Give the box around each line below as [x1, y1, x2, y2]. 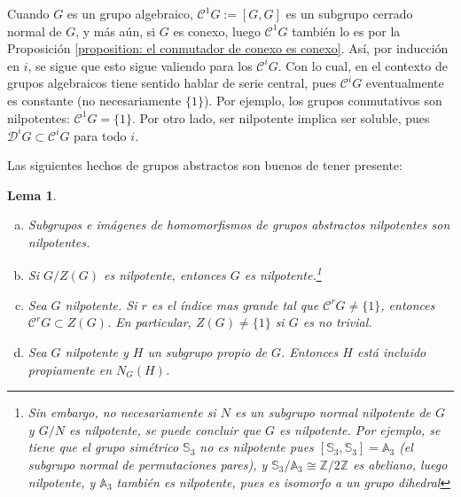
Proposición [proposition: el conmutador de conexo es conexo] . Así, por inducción [7, 39, 449, 58]
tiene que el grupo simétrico [27, 438, 179, 456]
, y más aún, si [75, 21, 156, 40]
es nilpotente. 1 [244, 263, 322, 284]
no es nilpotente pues [199, 438, 314, 456]
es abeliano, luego [353, 455, 448, 474]
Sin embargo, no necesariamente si [27, 403, 216, 422]
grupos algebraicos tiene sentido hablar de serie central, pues [7, 74, 337, 92]
